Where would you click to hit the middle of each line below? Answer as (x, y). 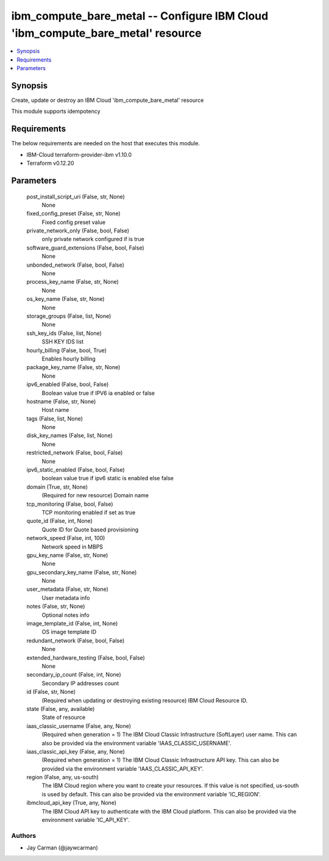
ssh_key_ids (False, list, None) (64, 333)
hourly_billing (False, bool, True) (66, 350)
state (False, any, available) (61, 708)
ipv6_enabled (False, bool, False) (68, 384)
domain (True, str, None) (57, 487)
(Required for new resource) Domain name (95, 495)
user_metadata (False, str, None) (68, 589)
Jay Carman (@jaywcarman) (62, 848)
